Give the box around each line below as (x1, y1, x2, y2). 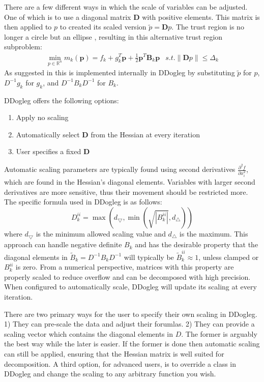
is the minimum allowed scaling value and (36, 228, 166, 239)
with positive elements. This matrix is (142, 11, 260, 22)
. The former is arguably (181, 328, 257, 339)
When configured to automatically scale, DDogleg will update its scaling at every (4, 281, 257, 292)
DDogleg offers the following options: (4, 95, 119, 105)
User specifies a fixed (16, 146, 81, 157)
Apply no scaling (16, 112, 69, 123)
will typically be (124, 251, 174, 262)
